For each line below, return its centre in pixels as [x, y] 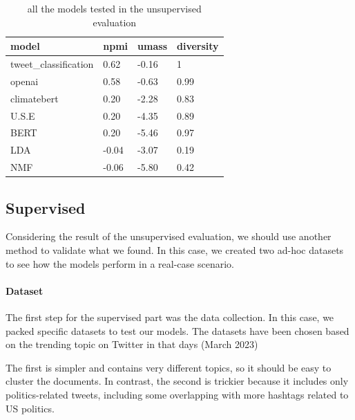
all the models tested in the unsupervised [114, 8]
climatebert [35, 98]
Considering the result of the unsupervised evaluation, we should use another [169, 236]
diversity [198, 46]
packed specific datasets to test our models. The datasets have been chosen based [177, 330]
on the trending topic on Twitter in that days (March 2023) [132, 344]
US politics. [30, 408]
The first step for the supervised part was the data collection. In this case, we [170, 317]
